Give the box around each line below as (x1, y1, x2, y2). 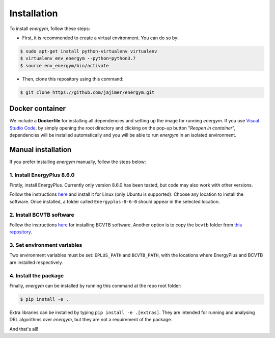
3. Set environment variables (9, 242, 82, 249)
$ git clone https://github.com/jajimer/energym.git (20, 89, 155, 95)
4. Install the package (9, 272, 64, 279)
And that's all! (9, 326, 38, 332)
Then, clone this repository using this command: (22, 75, 124, 82)
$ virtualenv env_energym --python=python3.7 (20, 56, 136, 61)
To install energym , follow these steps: (9, 25, 90, 32)
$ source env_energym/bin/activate (20, 63, 109, 68)
